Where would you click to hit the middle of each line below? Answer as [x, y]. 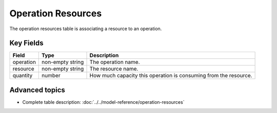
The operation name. [115, 62]
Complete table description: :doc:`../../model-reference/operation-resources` [103, 102]
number [51, 76]
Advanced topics [37, 90]
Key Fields [26, 43]
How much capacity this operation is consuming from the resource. [171, 76]
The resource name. [114, 69]
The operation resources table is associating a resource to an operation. [86, 29]
